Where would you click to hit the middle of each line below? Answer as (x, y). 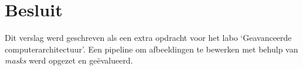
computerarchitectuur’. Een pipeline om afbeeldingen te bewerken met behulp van (151, 49)
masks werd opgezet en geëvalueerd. (69, 60)
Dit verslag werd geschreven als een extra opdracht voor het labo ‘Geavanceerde (148, 38)
